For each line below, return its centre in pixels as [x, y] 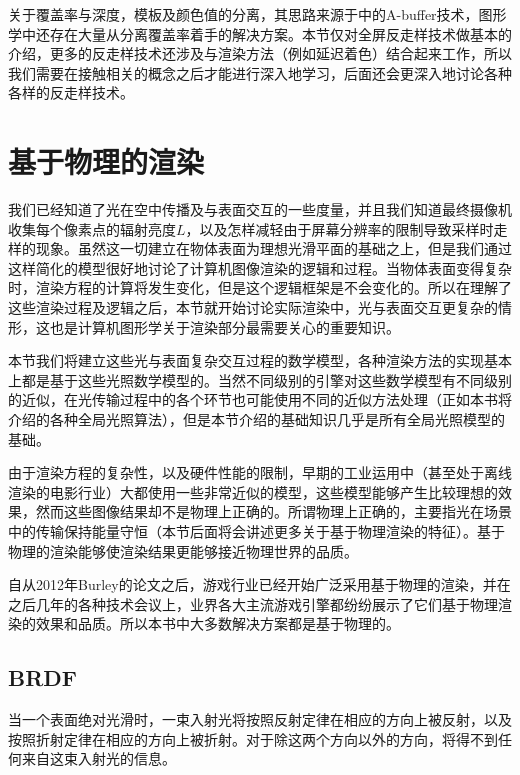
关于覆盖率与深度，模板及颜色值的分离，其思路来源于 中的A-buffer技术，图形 [257, 14]
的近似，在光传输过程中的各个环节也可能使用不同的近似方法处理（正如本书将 [260, 399]
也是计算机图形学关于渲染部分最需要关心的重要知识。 [224, 326]
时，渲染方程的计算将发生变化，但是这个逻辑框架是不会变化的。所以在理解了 [260, 287]
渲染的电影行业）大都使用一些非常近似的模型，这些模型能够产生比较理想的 [253, 491]
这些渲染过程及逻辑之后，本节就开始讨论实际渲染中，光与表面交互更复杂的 [253, 307]
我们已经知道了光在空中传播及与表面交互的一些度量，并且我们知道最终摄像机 [260, 209]
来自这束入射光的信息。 [98, 758]
